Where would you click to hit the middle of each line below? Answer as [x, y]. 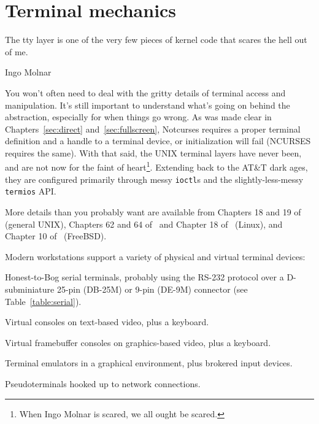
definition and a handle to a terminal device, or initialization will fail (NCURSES [158, 141]
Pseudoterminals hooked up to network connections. [103, 383]
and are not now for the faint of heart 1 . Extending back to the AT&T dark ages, [156, 166]
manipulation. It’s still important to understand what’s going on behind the [148, 105]
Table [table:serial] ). [43, 301]
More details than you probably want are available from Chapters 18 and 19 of [153, 212]
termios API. [31, 191]
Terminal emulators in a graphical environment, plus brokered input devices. [149, 363]
